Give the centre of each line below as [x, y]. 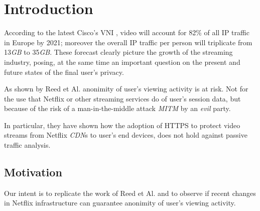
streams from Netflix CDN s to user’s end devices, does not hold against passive [126, 135]
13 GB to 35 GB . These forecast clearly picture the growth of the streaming [118, 52]
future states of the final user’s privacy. [64, 72]
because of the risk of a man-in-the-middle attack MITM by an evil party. [117, 108]
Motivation [33, 172]
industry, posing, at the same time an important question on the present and [122, 62]
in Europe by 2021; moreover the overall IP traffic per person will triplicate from [128, 42]
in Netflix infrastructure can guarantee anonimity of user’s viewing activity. [120, 203]
